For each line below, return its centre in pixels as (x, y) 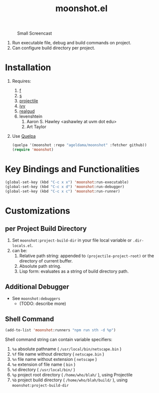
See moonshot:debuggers (36, 299)
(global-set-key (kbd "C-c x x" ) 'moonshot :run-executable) (67, 182)
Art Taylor (36, 127)
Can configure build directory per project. (54, 48)
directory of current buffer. (46, 261)
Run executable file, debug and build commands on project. (72, 43)
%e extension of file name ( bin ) (44, 364)
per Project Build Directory (46, 229)
